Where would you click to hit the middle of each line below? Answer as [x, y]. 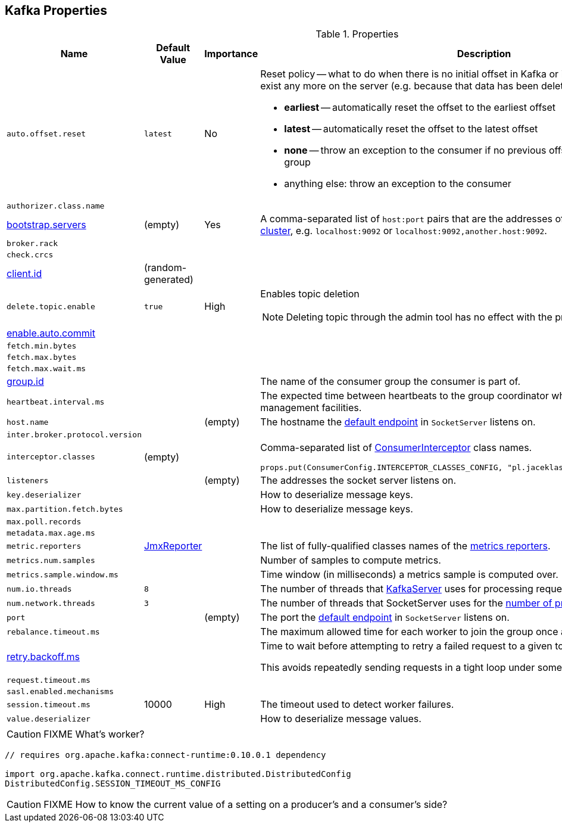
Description [484, 54]
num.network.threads [51, 603]
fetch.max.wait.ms [46, 369]
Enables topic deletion [310, 294]
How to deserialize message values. [341, 719]
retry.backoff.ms [43, 657]
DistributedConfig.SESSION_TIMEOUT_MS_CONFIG [113, 784]
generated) [168, 280]
